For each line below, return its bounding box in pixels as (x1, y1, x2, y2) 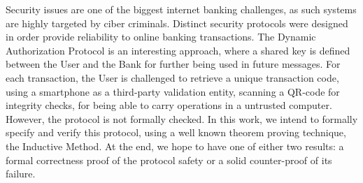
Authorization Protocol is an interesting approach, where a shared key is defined (6, 43, 350, 57)
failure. (6, 166, 36, 181)
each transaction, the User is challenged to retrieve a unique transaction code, (6, 70, 339, 85)
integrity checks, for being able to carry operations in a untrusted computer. (6, 98, 332, 112)
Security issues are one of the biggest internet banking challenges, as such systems (6, 2, 357, 16)
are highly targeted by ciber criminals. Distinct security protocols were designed (6, 15, 348, 30)
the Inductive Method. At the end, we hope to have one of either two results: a (6, 138, 344, 153)
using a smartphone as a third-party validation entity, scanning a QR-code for (6, 84, 340, 98)
